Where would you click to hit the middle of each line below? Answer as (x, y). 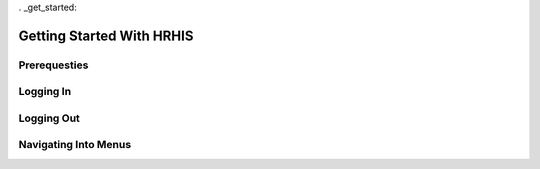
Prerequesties (53, 65)
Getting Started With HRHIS (106, 35)
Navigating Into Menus (75, 145)
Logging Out (49, 118)
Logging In (45, 92)
